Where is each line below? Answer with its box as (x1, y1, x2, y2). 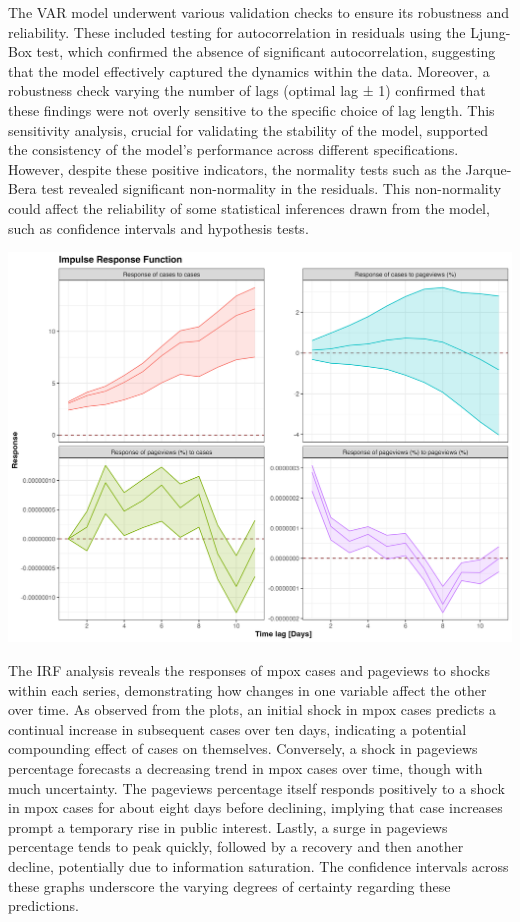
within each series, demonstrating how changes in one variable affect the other (8, 679, 487, 700)
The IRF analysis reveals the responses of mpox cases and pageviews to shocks (8, 660, 490, 681)
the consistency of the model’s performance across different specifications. (8, 139, 459, 160)
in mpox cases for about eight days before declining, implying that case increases (8, 797, 503, 818)
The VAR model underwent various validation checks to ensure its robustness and (8, 2, 509, 22)
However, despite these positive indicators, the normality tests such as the (8, 158, 461, 179)
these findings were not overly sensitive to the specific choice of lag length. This (8, 99, 495, 120)
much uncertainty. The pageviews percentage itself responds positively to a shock (8, 777, 505, 798)
